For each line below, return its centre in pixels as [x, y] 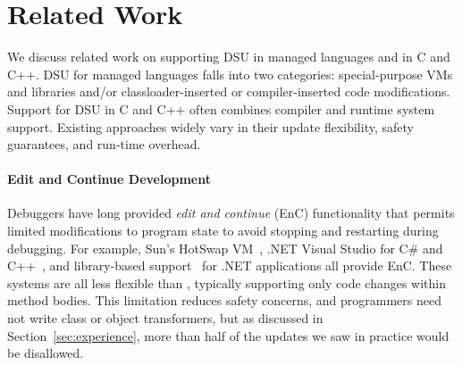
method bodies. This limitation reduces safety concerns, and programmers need [224, 300]
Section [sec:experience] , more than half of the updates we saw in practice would [228, 335]
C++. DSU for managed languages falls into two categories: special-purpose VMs [230, 74]
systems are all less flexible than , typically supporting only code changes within [227, 282]
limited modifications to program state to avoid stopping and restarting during [223, 231]
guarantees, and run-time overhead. [104, 144]
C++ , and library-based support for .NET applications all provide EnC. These [230, 265]
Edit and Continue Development [109, 179]
